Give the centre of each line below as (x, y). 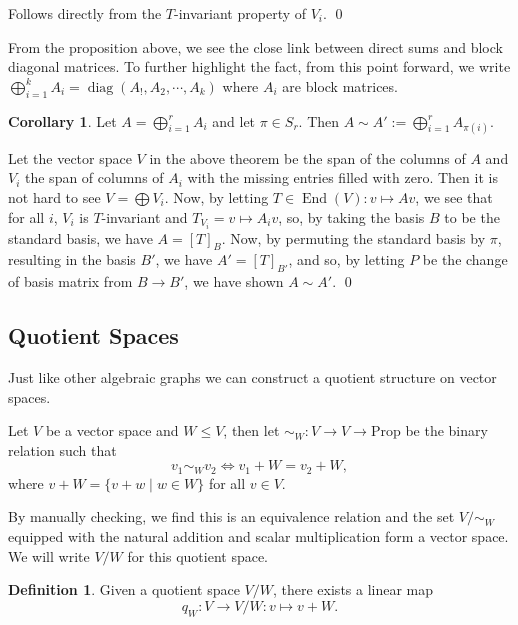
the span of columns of (94, 177)
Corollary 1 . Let (62, 120)
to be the (472, 216)
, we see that (454, 196)
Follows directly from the (85, 13)
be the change (465, 259)
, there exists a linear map (353, 589)
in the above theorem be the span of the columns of (307, 157)
